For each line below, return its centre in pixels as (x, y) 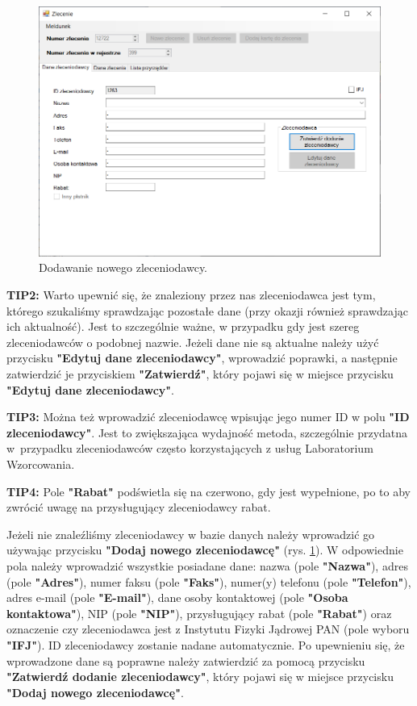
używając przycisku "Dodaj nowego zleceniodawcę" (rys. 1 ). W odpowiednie (205, 550)
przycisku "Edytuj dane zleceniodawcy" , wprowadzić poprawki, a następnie (202, 358)
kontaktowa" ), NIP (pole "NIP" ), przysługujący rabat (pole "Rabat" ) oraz (199, 613)
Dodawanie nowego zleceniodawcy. (123, 267)
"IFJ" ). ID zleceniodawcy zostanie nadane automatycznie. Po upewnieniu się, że (206, 644)
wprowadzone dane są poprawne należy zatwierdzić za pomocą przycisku (186, 660)
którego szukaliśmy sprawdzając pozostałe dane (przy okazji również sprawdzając (207, 310)
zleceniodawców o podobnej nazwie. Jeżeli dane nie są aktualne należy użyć (193, 342)
